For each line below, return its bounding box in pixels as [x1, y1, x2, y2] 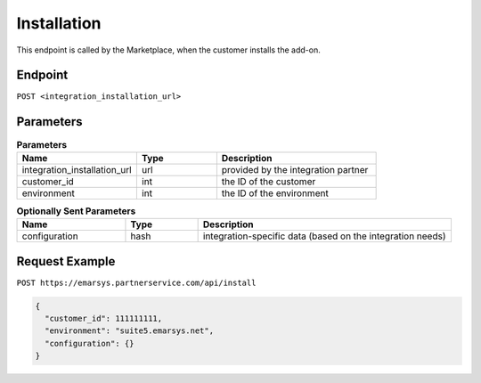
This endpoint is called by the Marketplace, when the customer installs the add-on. [16, 45, 321, 55]
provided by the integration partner [221, 163, 369, 175]
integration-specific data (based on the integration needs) [202, 230, 446, 242]
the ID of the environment [221, 187, 329, 200]
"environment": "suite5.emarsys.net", [45, 326, 214, 336]
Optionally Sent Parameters [16, 205, 136, 217]
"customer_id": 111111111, [45, 314, 163, 323]
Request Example [16, 254, 116, 269]
